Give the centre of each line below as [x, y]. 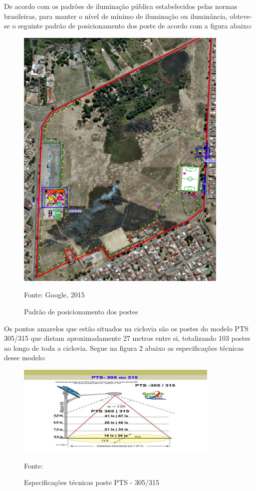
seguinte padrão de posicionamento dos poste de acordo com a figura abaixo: [135, 26]
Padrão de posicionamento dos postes [81, 311]
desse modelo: [25, 358]
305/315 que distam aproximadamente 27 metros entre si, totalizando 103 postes [127, 338]
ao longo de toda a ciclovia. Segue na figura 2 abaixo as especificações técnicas [124, 348]
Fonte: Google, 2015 [54, 295]
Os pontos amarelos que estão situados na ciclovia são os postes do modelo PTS [126, 328]
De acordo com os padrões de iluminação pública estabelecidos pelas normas [121, 6]
